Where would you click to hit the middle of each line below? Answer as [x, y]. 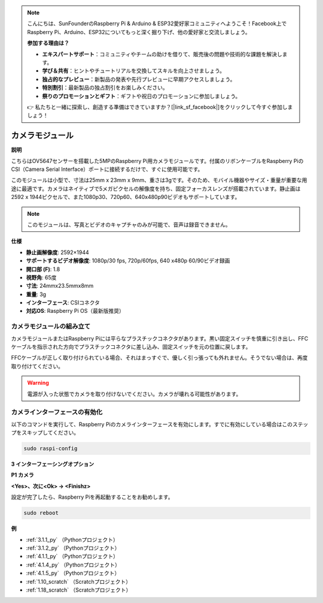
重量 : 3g [36, 294]
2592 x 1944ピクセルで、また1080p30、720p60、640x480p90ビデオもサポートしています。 [126, 197]
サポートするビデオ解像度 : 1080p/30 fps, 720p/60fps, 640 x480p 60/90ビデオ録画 [128, 261]
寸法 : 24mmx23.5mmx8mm [60, 286]
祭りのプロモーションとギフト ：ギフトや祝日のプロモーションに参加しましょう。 [141, 96]
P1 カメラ [22, 475]
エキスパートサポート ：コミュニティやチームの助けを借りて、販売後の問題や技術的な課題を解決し [162, 54]
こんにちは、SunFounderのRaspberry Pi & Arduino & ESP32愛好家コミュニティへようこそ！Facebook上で [157, 23]
